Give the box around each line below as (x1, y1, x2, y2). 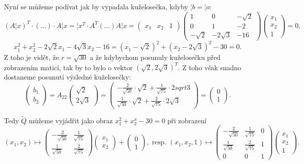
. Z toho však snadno (178, 62, 242, 72)
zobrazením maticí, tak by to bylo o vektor (4, 62, 133, 72)
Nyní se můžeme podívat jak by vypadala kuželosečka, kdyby (4, 1, 188, 11)
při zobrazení (167, 115, 207, 125)
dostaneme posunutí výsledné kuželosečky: (4, 72, 131, 82)
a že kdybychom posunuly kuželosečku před (90, 52, 221, 62)
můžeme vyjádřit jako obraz (28, 115, 113, 125)
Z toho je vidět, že (4, 52, 59, 62)
